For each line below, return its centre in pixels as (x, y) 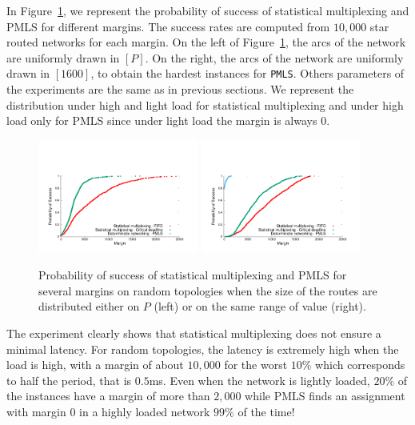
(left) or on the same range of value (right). (260, 306)
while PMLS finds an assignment (325, 396)
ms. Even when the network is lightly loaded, (259, 380)
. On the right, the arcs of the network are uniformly (274, 57)
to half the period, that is (69, 380)
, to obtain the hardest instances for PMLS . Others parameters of (247, 73)
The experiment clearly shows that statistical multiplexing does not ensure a (194, 333)
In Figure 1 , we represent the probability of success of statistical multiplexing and (208, 10)
